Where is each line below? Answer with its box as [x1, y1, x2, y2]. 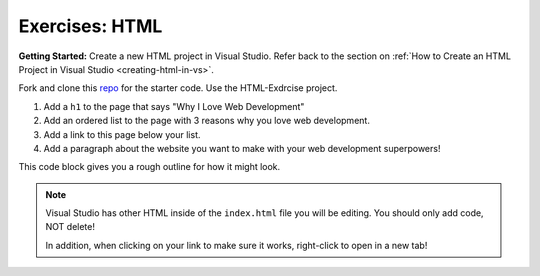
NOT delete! [45, 221, 95, 233]
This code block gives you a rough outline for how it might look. [18, 161, 281, 173]
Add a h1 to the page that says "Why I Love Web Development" [43, 100, 305, 112]
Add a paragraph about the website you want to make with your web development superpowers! [43, 142, 441, 154]
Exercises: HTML [18, 15, 163, 37]
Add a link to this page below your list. [43, 128, 201, 140]
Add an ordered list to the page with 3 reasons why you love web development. [43, 115, 370, 127]
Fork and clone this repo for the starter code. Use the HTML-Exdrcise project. [18, 82, 338, 94]
